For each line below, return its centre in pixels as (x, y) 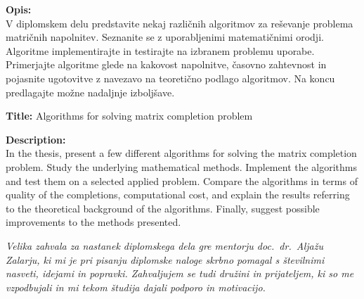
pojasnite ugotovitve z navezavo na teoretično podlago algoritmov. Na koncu (170, 78)
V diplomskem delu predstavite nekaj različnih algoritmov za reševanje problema (180, 23)
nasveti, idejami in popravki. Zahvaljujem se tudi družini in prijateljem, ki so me (180, 273)
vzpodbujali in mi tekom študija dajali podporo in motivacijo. (136, 287)
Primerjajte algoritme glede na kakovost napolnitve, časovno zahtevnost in (166, 64)
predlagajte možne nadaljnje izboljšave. (90, 92)
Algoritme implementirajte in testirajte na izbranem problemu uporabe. (160, 50)
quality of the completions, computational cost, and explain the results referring (178, 195)
